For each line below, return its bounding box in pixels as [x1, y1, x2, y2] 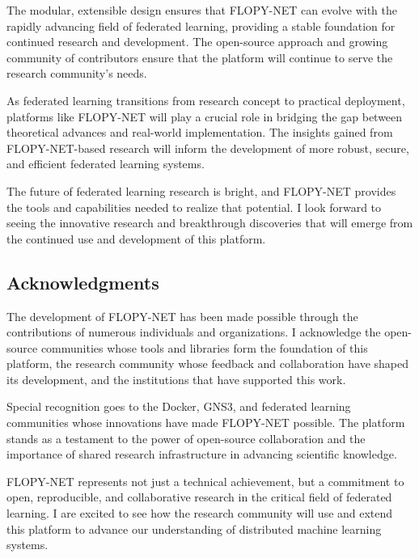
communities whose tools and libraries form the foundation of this [40, 339, 368, 356]
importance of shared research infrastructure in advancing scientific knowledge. [6, 446, 397, 463]
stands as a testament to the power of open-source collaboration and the [6, 429, 366, 446]
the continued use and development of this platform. [6, 230, 266, 247]
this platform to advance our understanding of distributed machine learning [6, 520, 382, 537]
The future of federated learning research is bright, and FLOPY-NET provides [6, 182, 396, 199]
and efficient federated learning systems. [6, 155, 205, 172]
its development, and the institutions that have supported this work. [6, 370, 346, 387]
